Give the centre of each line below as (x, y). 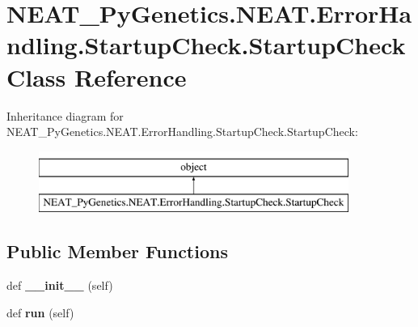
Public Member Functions (117, 251)
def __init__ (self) (60, 285)
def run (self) (40, 312)
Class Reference (97, 76)
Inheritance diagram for (65, 115)
